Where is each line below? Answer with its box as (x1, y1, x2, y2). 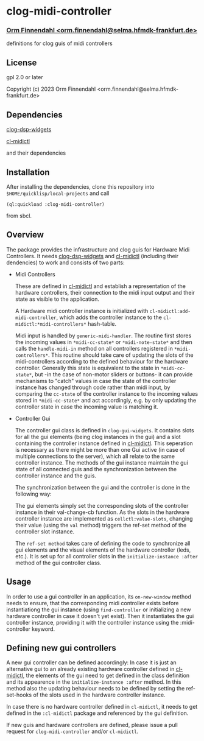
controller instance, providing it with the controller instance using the (6, 619, 179, 626)
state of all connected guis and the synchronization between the (15, 465, 177, 472)
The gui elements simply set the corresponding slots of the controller (15, 502, 189, 509)
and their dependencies (6, 149, 66, 156)
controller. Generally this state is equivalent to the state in (15, 364, 160, 371)
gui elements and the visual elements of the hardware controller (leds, (15, 546, 191, 553)
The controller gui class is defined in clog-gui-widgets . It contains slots (15, 426, 194, 434)
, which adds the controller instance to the (56, 314, 163, 321)
